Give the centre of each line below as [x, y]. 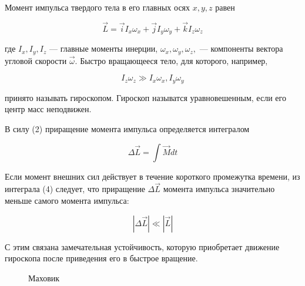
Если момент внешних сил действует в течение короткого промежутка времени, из [152, 176]
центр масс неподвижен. [48, 109]
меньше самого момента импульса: [67, 200]
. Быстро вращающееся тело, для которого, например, [171, 60]
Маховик [44, 277]
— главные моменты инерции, [104, 48]
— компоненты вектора [241, 48]
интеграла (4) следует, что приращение [75, 189]
